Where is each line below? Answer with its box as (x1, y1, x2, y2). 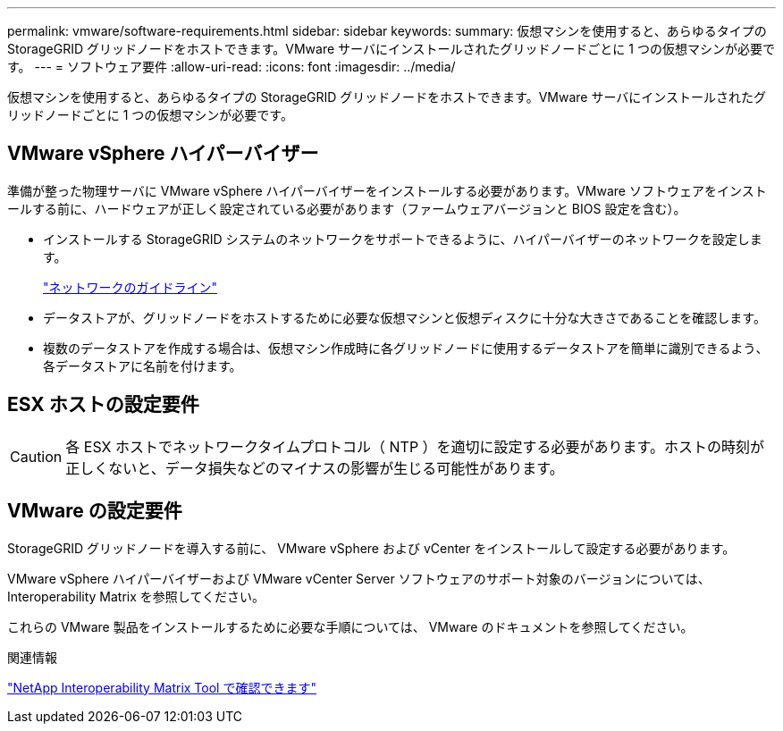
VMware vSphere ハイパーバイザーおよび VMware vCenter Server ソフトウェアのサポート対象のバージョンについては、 (7, 570, 711, 586)
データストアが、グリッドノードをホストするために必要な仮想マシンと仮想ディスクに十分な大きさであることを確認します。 (43, 309, 766, 325)
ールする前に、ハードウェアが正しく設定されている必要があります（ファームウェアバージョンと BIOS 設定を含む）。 (7, 200, 686, 216)
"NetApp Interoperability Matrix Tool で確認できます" (7, 679, 316, 695)
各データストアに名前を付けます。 (43, 357, 242, 374)
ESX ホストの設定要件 (7, 393, 199, 416)
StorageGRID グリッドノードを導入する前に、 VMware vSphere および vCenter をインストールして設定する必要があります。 (7, 540, 736, 556)
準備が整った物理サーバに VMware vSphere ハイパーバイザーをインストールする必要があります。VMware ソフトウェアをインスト (7, 182, 767, 198)
